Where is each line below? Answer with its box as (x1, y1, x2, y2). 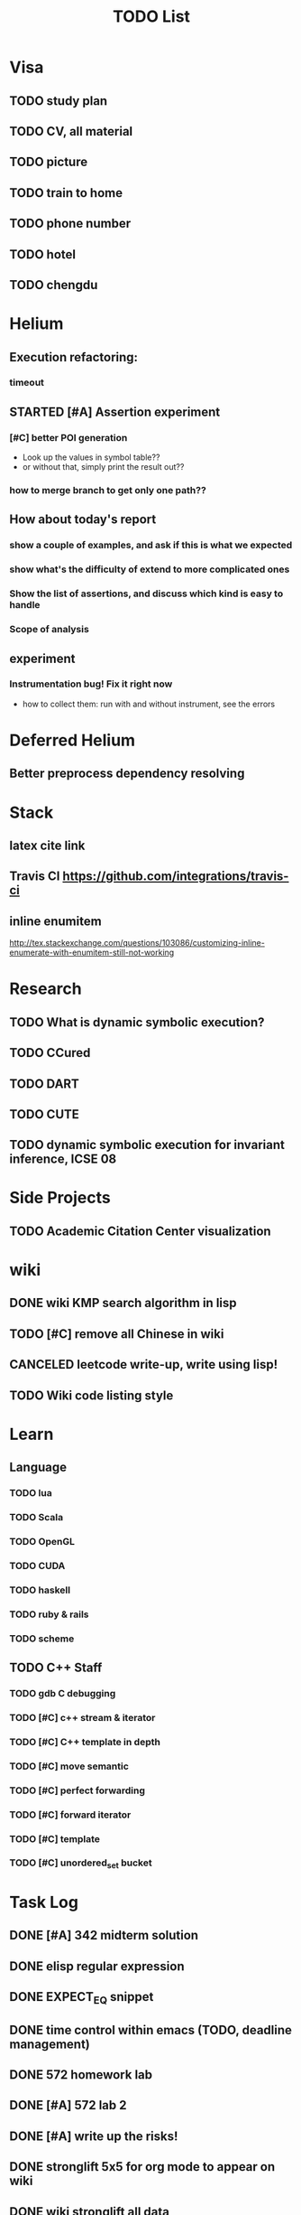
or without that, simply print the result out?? (22, 462, 185, 472)
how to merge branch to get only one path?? (9, 484, 207, 497)
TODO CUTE (9, 1107, 79, 1122)
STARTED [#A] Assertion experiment (9, 404, 221, 419)
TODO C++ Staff (9, 1660, 103, 1676)
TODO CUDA (9, 1559, 66, 1572)
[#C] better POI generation (9, 431, 128, 444)
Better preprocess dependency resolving (9, 766, 245, 781)
